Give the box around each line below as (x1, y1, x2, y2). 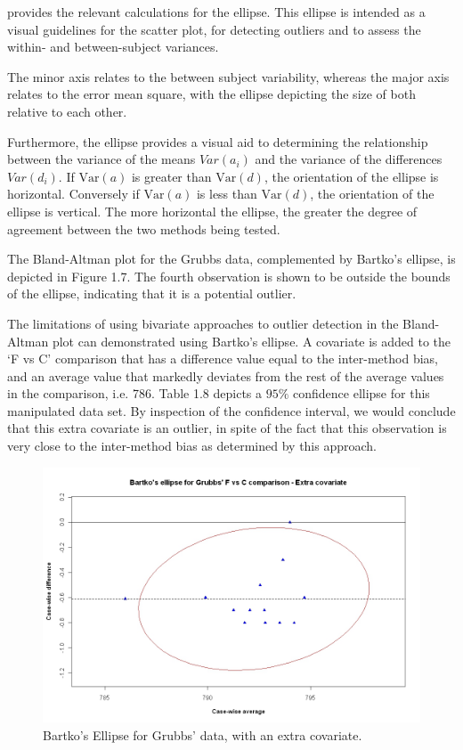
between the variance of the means (7, 150, 196, 168)
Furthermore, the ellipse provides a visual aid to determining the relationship (7, 132, 428, 151)
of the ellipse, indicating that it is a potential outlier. (7, 284, 296, 303)
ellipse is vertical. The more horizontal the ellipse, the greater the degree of (7, 201, 418, 220)
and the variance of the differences (255, 150, 443, 168)
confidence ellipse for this (293, 384, 430, 403)
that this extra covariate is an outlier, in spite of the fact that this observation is (7, 419, 447, 437)
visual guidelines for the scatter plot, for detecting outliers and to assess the (7, 20, 421, 38)
